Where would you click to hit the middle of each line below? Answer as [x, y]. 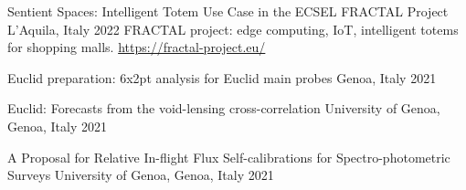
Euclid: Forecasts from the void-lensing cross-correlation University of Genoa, [224, 108]
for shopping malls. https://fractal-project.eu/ [137, 47]
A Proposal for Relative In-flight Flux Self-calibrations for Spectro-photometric [229, 157]
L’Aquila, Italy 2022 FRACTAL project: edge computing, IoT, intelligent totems [233, 29]
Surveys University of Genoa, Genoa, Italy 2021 [141, 175]
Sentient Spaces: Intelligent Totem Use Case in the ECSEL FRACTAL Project [228, 11]
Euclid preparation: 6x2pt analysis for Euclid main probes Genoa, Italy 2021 [222, 77]
